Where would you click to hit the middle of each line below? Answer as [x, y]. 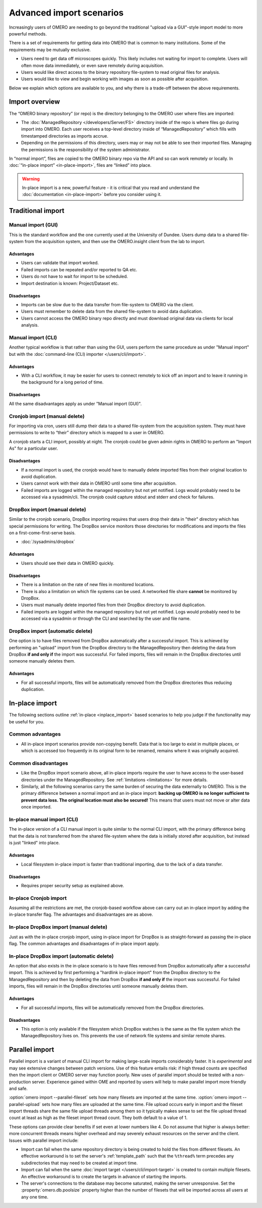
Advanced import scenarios [66, 13]
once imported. [36, 807]
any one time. [35, 1197]
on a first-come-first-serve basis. [42, 533]
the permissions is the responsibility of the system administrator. [86, 149]
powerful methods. [28, 34]
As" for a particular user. [33, 448]
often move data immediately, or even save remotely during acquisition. [92, 65]
